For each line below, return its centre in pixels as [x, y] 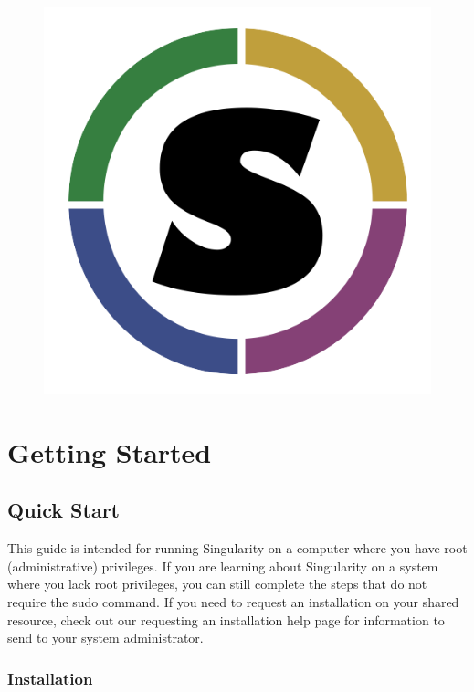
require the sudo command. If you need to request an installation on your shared [233, 601]
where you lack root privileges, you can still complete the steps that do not [217, 584]
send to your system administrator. [105, 638]
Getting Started [110, 451]
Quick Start [63, 510]
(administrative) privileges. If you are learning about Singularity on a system [223, 566]
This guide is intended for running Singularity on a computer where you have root [237, 548]
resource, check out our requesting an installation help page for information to [226, 619]
